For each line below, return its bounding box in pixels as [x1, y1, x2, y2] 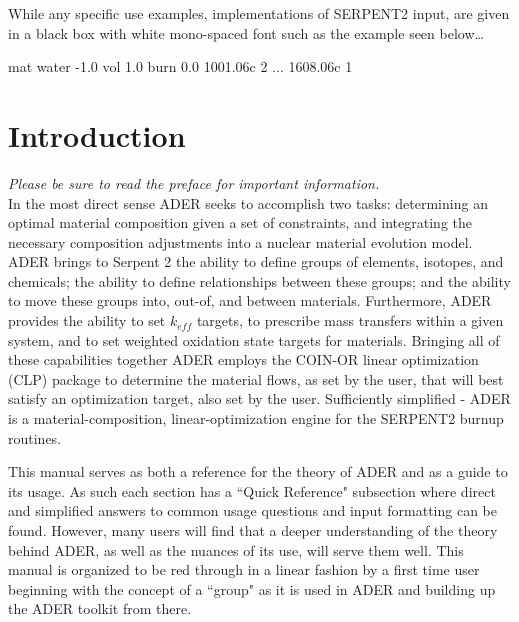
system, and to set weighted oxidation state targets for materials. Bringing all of [8, 329, 500, 350]
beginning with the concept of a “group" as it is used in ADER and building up [8, 578, 496, 599]
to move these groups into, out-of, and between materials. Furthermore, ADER [8, 290, 492, 311]
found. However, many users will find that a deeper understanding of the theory [8, 520, 498, 540]
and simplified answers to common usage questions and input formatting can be [8, 500, 497, 521]
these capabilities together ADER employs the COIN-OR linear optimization [8, 349, 479, 370]
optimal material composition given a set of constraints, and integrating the [8, 212, 472, 233]
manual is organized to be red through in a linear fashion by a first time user [8, 559, 480, 580]
